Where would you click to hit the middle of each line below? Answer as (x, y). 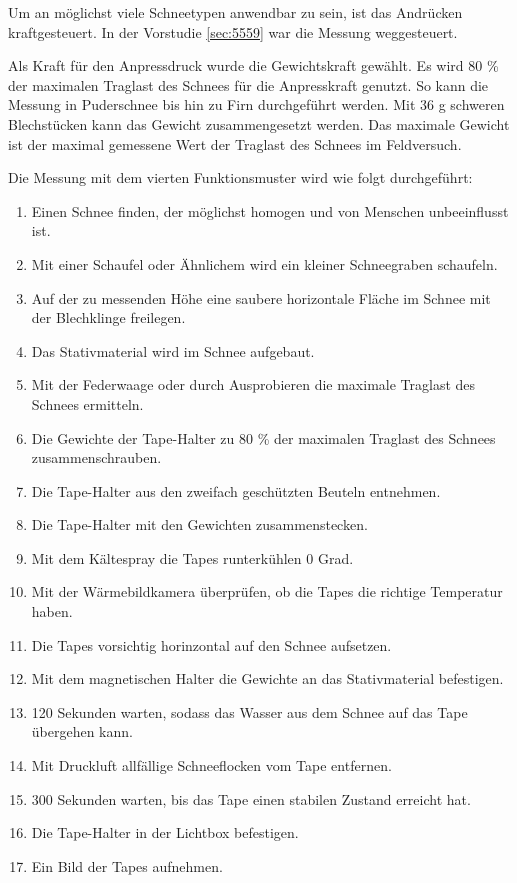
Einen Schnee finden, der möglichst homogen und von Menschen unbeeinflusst (270, 210)
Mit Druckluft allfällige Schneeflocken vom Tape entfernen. (211, 765)
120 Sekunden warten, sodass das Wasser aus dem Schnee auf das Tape (249, 711)
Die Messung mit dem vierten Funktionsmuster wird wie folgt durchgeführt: (240, 177)
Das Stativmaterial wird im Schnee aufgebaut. (173, 350)
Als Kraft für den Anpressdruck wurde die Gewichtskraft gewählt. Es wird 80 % (253, 65)
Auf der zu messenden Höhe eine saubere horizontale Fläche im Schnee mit (261, 297)
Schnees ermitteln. (87, 403)
